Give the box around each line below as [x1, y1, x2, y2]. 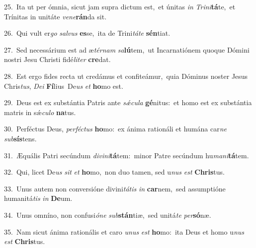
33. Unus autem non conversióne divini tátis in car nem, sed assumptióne [4, 183, 226, 193]
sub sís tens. [4, 133, 37, 143]
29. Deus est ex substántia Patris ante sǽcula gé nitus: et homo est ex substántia [4, 97, 252, 108]
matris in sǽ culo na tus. [4, 107, 76, 117]
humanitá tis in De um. [4, 193, 73, 203]
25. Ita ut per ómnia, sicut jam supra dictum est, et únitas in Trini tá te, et [4, 1, 236, 11]
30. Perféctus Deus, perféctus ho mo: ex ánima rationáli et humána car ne [4, 124, 227, 134]
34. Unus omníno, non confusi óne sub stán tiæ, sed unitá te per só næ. [4, 209, 211, 220]
